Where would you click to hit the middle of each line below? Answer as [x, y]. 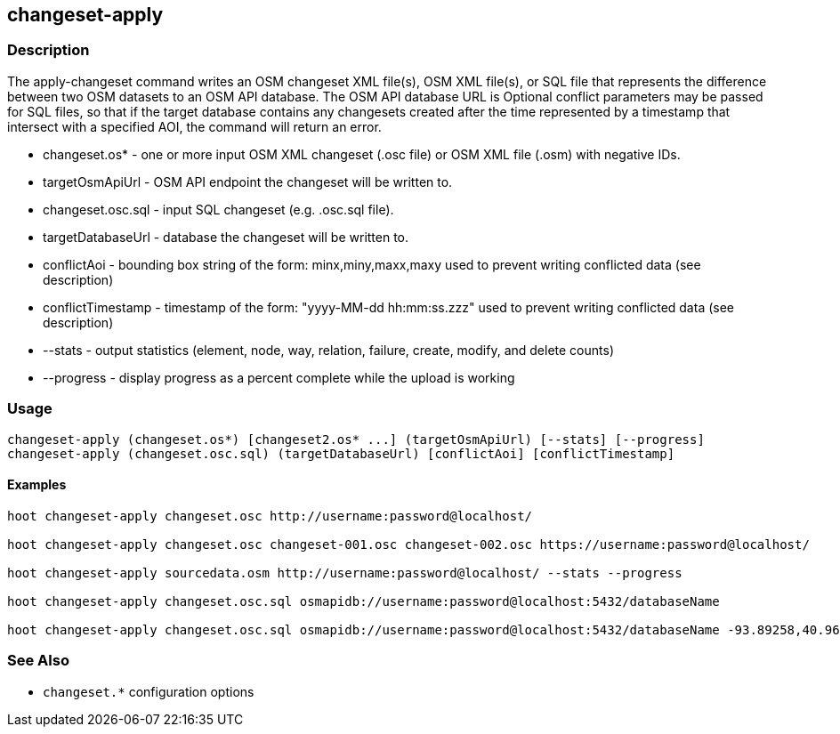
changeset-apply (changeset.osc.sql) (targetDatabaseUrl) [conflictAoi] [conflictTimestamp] [341, 453]
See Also [38, 661]
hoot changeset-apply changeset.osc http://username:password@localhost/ [270, 516]
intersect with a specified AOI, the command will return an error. [194, 126]
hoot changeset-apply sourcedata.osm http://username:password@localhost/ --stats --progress [345, 573]
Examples [37, 485]
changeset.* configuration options [149, 691]
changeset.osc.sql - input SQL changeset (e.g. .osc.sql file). [218, 209]
